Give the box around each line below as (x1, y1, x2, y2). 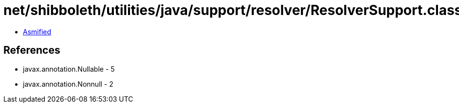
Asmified (23, 27, 52, 36)
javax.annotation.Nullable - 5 (23, 64, 115, 73)
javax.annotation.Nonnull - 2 (23, 79, 113, 88)
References (3, 44, 60, 57)
